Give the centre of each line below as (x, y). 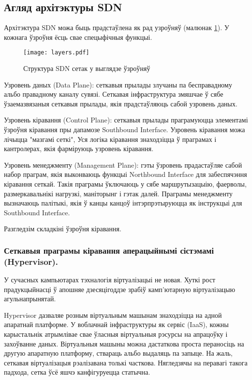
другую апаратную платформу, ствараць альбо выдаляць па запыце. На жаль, (118, 353)
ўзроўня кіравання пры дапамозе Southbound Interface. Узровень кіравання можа (125, 130)
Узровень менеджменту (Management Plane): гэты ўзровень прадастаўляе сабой (123, 164)
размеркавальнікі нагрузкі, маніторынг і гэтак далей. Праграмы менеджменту (118, 193)
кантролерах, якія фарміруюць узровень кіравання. (79, 148)
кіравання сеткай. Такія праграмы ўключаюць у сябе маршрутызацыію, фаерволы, (125, 183)
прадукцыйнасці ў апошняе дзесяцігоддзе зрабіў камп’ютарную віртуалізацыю (120, 289)
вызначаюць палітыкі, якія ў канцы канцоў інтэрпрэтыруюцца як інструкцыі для (123, 203)
